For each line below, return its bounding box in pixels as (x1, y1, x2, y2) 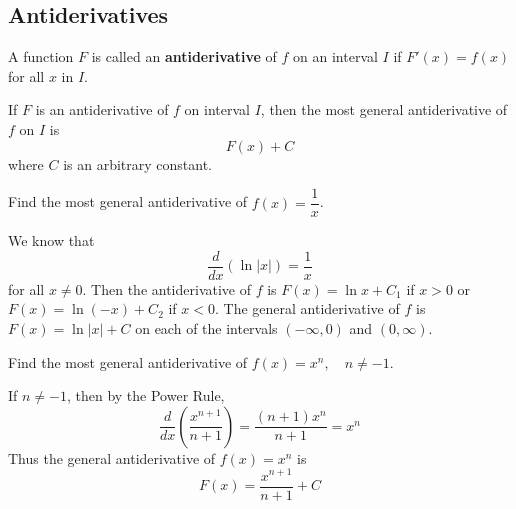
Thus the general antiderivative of (8, 447, 216, 468)
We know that (8, 230, 95, 251)
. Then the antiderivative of (82, 278, 251, 299)
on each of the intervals (135, 318, 278, 339)
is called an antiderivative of (91, 46, 277, 67)
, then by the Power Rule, (66, 385, 225, 406)
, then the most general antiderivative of (260, 99, 508, 120)
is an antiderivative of (35, 99, 169, 120)
